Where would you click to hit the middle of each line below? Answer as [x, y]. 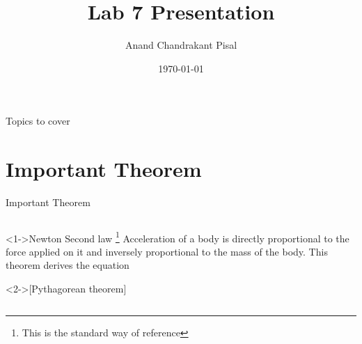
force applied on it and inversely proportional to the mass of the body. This [167, 251]
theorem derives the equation [68, 265]
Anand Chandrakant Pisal [181, 45]
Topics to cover [38, 121]
